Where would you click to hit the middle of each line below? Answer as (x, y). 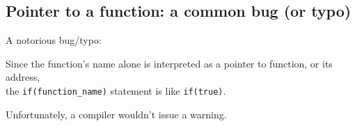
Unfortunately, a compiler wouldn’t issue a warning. (116, 114)
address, (23, 77)
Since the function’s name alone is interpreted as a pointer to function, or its (169, 63)
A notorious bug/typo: (54, 40)
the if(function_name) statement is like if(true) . (116, 90)
